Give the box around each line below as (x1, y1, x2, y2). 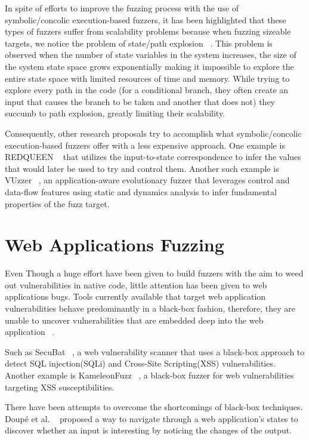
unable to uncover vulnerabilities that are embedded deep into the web (5, 313, 264, 326)
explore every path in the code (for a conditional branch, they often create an (5, 84, 289, 96)
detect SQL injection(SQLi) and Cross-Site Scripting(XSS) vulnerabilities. (5, 357, 276, 370)
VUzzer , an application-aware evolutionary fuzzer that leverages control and (5, 174, 290, 186)
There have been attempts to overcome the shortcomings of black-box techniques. (5, 401, 303, 413)
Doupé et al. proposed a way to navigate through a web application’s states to (5, 412, 298, 424)
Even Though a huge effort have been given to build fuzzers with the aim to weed (5, 267, 304, 279)
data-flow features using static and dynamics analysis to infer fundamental (5, 185, 277, 198)
